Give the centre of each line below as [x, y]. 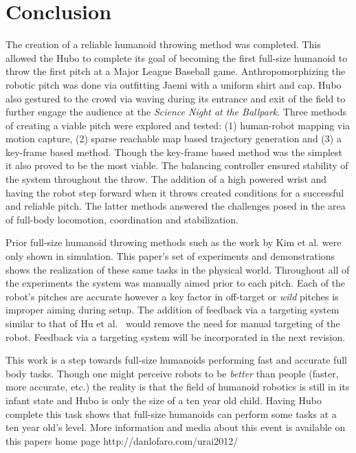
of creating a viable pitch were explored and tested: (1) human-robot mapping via [178, 125]
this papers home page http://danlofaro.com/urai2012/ [122, 440]
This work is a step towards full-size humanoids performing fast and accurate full [176, 360]
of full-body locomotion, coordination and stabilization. [122, 219]
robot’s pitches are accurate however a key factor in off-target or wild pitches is [172, 296]
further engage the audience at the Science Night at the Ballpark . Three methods [176, 112]
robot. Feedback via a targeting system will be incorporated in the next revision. [176, 336]
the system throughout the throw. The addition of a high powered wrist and [166, 179]
